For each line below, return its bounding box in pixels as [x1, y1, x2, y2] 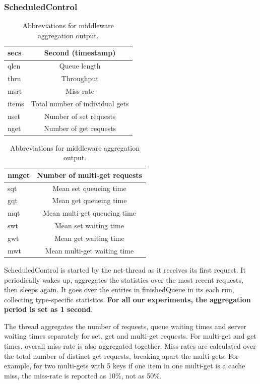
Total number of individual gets [31, 98, 129, 108]
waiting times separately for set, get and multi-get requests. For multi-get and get [4, 331, 256, 341]
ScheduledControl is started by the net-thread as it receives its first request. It [4, 264, 246, 275]
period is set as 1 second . [4, 304, 93, 314]
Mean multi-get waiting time [45, 245, 134, 255]
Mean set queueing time [52, 182, 126, 193]
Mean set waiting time [55, 220, 124, 231]
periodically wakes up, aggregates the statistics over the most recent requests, [4, 274, 243, 285]
